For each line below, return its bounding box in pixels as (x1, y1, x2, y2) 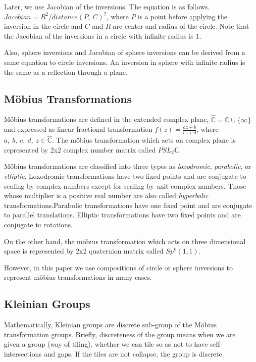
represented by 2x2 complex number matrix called (4, 144, 156, 155)
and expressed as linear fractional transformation (4, 124, 153, 134)
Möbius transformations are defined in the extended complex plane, (4, 114, 209, 124)
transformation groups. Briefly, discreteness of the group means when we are (4, 329, 236, 339)
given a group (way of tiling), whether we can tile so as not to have (4, 339, 208, 349)
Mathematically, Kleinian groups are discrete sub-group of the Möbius (4, 319, 217, 330)
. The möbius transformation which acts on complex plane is (52, 135, 236, 145)
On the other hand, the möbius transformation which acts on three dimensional (4, 236, 246, 246)
